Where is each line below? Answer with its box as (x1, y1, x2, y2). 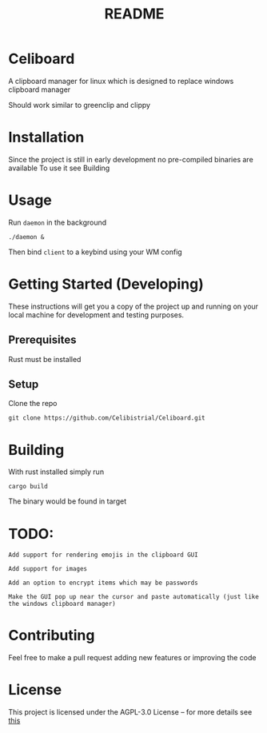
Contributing (8, 627, 95, 644)
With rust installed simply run (8, 467, 105, 476)
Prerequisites (8, 333, 77, 347)
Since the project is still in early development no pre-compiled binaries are (8, 154, 253, 164)
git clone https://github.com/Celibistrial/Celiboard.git (8, 414, 205, 422)
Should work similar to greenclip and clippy (8, 100, 150, 110)
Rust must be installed (8, 354, 82, 364)
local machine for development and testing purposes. (8, 309, 185, 320)
